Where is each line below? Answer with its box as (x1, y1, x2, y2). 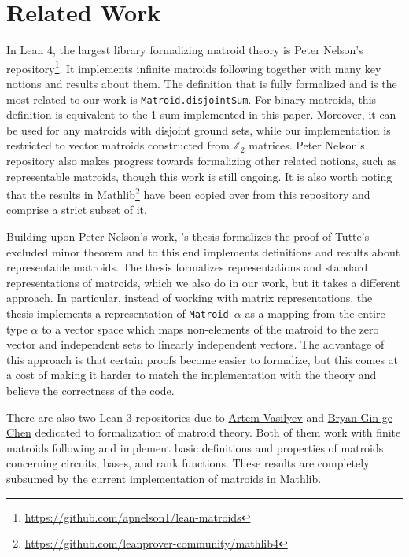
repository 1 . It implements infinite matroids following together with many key (6, 57, 381, 76)
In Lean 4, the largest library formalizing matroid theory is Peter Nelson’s (6, 42, 363, 58)
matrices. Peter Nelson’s (249, 137, 365, 153)
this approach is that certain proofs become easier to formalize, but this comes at (6, 351, 399, 367)
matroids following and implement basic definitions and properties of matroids (6, 439, 384, 456)
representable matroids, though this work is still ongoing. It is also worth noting (6, 168, 392, 184)
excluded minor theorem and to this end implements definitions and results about (6, 243, 400, 260)
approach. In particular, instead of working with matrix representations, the (6, 290, 373, 306)
